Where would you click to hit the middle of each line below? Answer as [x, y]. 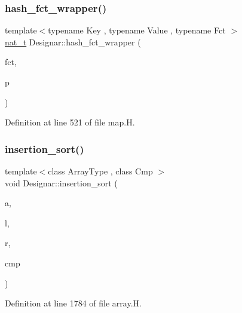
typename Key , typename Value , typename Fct [137, 30]
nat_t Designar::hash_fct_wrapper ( [73, 42]
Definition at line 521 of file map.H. [70, 122]
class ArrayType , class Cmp [100, 171]
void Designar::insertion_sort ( [61, 182]
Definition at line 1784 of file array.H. [73, 303]
